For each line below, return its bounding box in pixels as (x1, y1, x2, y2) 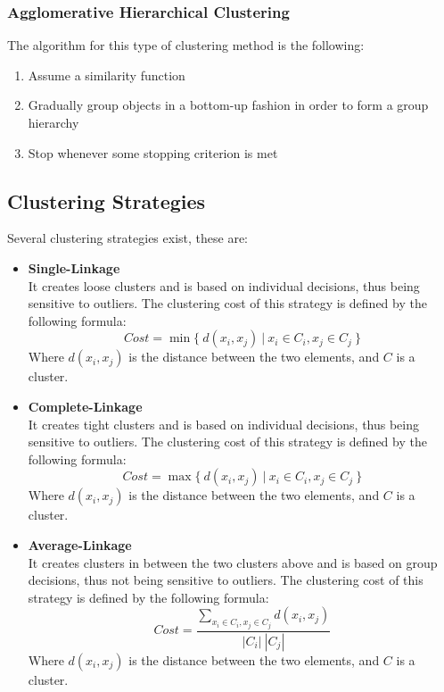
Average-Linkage (28, 535, 132, 554)
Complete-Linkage (28, 396, 143, 415)
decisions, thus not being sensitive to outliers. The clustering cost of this (28, 571, 423, 589)
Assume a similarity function (28, 65, 185, 84)
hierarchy (28, 113, 79, 131)
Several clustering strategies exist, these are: (7, 229, 249, 247)
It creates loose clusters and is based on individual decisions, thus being (28, 276, 420, 295)
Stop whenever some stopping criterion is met (28, 143, 278, 162)
